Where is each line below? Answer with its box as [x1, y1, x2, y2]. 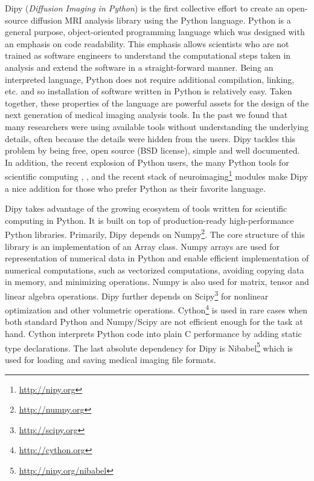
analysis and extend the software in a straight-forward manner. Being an [5, 61, 274, 73]
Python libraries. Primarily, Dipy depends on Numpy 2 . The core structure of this [5, 226, 305, 240]
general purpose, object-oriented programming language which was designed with [5, 25, 305, 38]
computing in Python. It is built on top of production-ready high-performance [5, 214, 294, 226]
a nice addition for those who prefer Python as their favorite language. [5, 182, 266, 194]
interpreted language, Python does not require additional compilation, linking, [5, 73, 295, 85]
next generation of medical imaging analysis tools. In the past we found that [5, 108, 288, 121]
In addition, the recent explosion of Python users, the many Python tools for [5, 155, 289, 168]
